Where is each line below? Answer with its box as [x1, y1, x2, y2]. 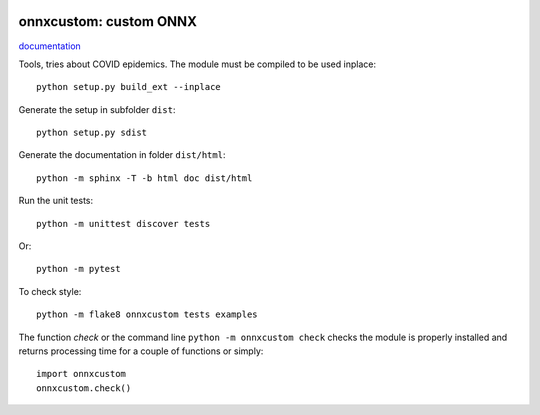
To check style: [18, 285, 82, 297]
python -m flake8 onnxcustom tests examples [36, 309, 259, 320]
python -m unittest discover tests [36, 218, 211, 229]
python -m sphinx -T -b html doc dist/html [36, 172, 253, 184]
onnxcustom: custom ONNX [18, 13, 197, 30]
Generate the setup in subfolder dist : [18, 103, 176, 115]
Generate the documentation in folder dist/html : [18, 149, 226, 161]
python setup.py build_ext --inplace [36, 81, 222, 93]
